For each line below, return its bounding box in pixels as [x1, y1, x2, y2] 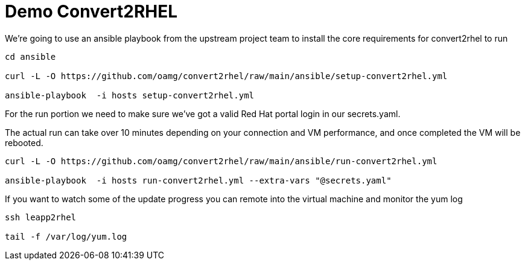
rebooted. [5, 137, 43, 148]
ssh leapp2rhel [5, 212, 77, 222]
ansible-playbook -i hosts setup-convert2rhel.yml [5, 90, 255, 100]
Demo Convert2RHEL [5, 1, 178, 22]
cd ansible [5, 51, 56, 62]
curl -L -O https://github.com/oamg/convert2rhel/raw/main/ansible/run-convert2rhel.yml [5, 156, 437, 166]
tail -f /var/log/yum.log [5, 231, 127, 241]
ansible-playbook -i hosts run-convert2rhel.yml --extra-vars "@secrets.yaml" [5, 175, 392, 185]
